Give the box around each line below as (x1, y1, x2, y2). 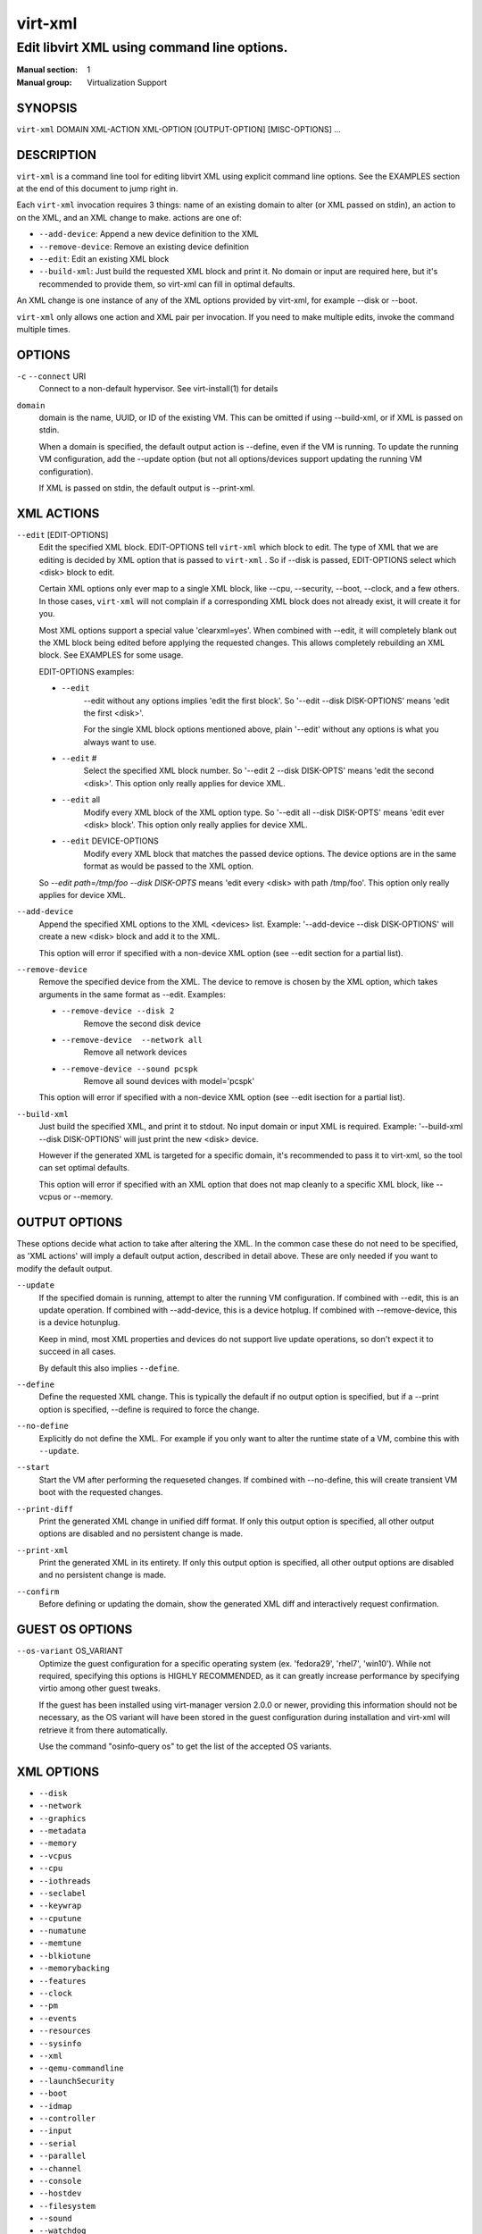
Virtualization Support (87, 77, 168, 88)
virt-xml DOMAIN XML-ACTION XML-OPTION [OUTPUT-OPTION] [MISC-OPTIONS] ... (16, 123, 341, 134)
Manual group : (16, 77, 72, 88)
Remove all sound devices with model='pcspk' (83, 1076, 254, 1087)
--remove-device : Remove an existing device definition (38, 241, 249, 252)
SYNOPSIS (16, 100, 78, 115)
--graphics (38, 1813, 87, 1823)
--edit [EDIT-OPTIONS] (16, 529, 109, 540)
